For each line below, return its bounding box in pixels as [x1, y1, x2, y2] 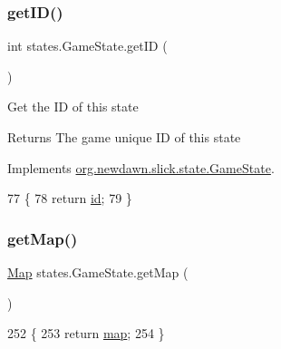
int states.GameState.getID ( [7, 36, 168, 55]
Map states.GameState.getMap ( [7, 263, 189, 281]
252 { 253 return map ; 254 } [7, 324, 165, 343]
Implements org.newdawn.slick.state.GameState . [7, 158, 275, 177]
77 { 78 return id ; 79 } [7, 189, 132, 208]
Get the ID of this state [7, 97, 139, 116]
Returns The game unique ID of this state [7, 128, 241, 146]
